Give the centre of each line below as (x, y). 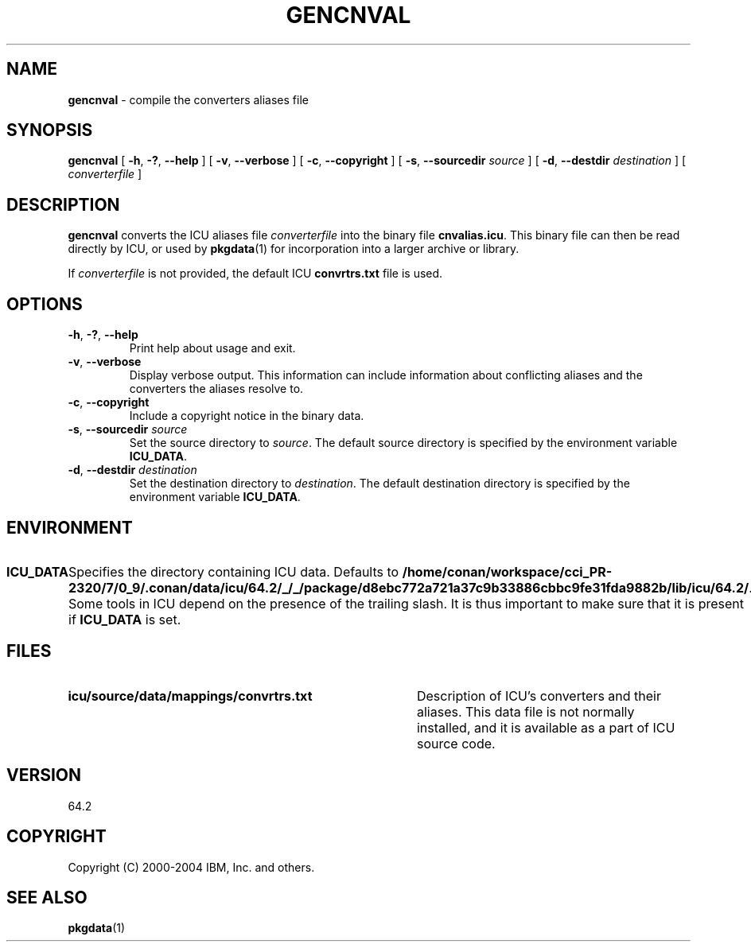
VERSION (44, 775)
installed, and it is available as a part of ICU (546, 727)
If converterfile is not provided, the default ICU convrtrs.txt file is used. (255, 274)
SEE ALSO (47, 897)
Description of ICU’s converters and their (539, 695)
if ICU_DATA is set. (125, 619)
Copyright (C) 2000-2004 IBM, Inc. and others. (191, 867)
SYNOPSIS (50, 130)
